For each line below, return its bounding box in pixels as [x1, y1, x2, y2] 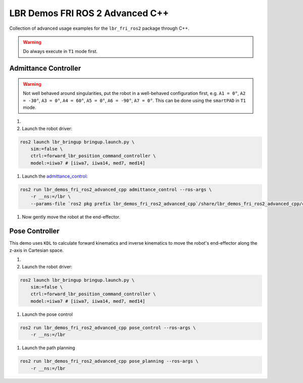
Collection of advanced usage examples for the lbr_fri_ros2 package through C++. [9, 25, 189, 31]
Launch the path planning [22, 345, 75, 351]
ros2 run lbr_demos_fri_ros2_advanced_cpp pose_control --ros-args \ [20, 324, 196, 331]
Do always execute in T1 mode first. [23, 48, 98, 54]
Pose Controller [9, 227, 60, 236]
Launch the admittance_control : [22, 173, 88, 179]
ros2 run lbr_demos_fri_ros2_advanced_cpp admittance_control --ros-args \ [20, 187, 212, 192]
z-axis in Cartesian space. [9, 247, 64, 253]
